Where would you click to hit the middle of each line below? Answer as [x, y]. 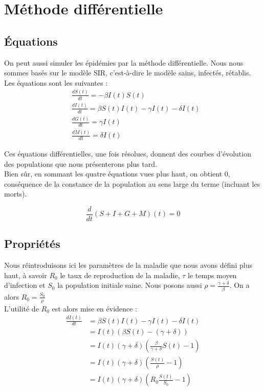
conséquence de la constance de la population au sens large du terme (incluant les [132, 183]
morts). [16, 194]
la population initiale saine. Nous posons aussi [130, 285]
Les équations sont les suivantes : [56, 82]
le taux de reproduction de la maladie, [120, 275]
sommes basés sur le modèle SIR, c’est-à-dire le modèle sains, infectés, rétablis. [128, 73]
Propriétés [32, 243]
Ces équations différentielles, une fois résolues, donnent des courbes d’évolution [128, 154]
